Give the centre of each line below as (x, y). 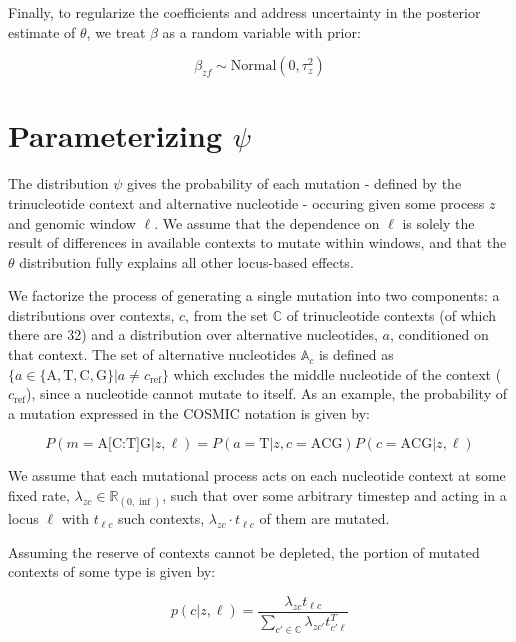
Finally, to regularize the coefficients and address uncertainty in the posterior (244, 12)
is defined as (356, 354)
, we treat (116, 31)
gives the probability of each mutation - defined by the (294, 183)
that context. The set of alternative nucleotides (152, 354)
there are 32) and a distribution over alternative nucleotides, (193, 334)
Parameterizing (115, 135)
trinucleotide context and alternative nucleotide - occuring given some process (246, 202)
